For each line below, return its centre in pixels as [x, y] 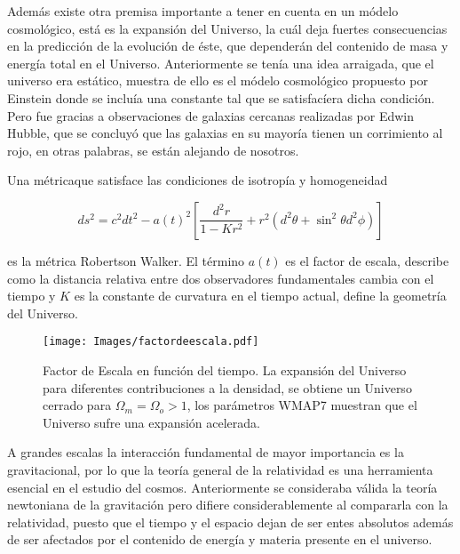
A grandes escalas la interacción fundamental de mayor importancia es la [206, 452]
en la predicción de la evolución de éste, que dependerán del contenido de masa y [228, 46]
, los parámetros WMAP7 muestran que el [302, 405]
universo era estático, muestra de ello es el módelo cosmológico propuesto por [218, 80]
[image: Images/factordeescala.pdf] [151, 342]
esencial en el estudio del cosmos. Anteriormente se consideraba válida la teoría [222, 487]
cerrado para [77, 405]
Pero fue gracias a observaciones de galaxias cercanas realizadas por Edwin [210, 115]
